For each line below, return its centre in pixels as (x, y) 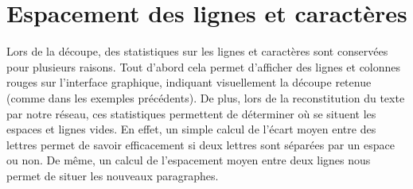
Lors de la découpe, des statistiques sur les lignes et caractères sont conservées (197, 51)
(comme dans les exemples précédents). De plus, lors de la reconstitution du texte (206, 97)
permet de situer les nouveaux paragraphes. (113, 175)
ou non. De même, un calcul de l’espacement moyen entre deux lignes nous (189, 160)
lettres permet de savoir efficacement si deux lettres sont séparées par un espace (201, 144)
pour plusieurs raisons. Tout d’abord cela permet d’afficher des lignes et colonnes (204, 66)
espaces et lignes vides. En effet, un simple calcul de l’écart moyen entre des (191, 129)
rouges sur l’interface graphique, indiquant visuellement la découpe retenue (189, 82)
